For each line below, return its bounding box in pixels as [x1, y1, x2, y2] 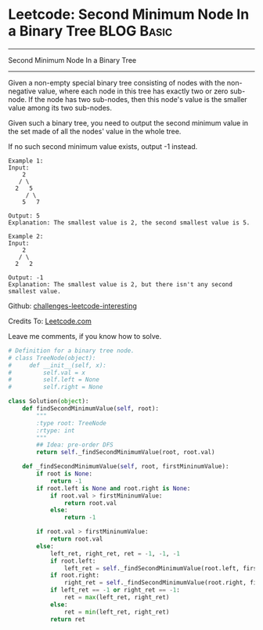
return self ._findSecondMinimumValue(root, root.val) [36, 449, 215, 457]
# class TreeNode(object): [8, 354, 96, 362]
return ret [49, 615, 86, 623]
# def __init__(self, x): [8, 361, 107, 370]
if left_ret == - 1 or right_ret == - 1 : [49, 586, 180, 594]
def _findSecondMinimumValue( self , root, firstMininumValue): [22, 463, 229, 471]
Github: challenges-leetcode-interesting [8, 300, 137, 311]
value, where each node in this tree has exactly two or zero [38, 86, 229, 96]
